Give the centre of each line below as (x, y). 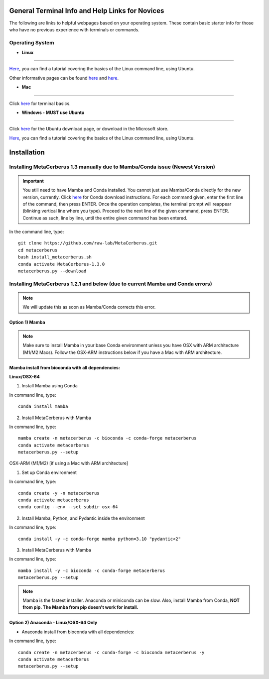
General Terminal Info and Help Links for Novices (87, 11)
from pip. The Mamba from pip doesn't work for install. (80, 607)
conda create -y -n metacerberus (59, 493)
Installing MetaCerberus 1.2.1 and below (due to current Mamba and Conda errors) (111, 284)
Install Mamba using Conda (50, 386)
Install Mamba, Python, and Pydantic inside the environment (83, 518)
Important (33, 181)
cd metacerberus (38, 250)
